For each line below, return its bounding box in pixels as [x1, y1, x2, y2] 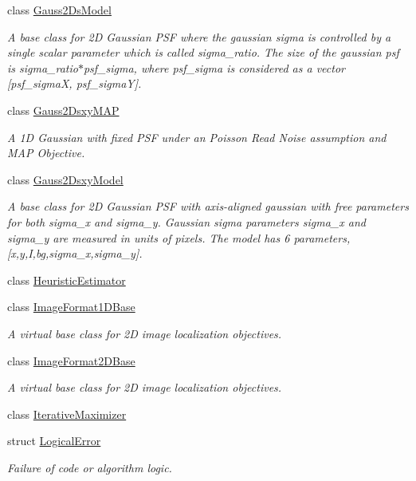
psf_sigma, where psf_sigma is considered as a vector [83, 59, 345, 76]
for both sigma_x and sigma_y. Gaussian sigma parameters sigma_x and [7, 213, 366, 230]
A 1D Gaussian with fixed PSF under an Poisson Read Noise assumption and [7, 128, 387, 145]
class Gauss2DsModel [7, 2, 112, 18]
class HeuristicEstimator [7, 271, 126, 288]
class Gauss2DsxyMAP [7, 101, 120, 118]
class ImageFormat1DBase [7, 298, 135, 315]
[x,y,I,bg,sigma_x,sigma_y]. [7, 245, 143, 262]
